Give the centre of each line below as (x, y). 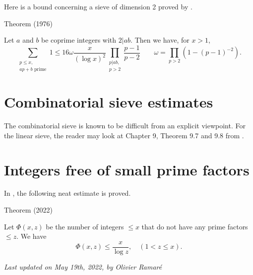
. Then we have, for (160, 40)
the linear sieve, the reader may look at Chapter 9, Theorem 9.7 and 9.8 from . (124, 135)
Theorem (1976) (29, 23)
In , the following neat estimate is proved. (67, 193)
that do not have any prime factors (195, 226)
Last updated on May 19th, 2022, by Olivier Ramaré (83, 266)
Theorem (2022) (29, 210)
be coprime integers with (79, 40)
